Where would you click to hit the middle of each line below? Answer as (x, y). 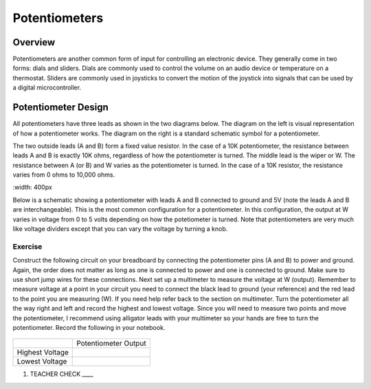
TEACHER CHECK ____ (61, 374)
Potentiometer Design (61, 108)
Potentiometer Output (112, 344)
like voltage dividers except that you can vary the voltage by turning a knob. (120, 229)
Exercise (27, 246)
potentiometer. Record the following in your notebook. (89, 327)
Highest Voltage (43, 353)
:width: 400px (33, 187)
